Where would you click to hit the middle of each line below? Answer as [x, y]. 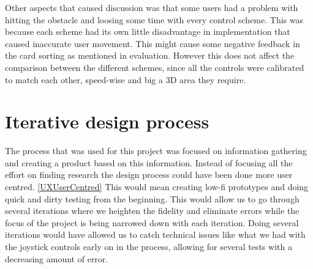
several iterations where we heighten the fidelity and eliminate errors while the [152, 211]
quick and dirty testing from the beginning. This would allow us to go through [152, 198]
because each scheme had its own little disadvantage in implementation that [148, 31]
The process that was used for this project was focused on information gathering [156, 151]
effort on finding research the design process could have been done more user [149, 175]
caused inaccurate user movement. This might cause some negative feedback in [153, 43]
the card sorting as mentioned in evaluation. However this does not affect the [150, 55]
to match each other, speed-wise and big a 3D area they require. [126, 79]
